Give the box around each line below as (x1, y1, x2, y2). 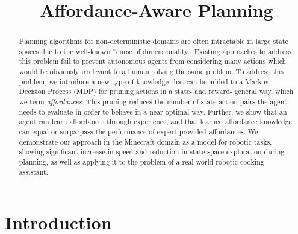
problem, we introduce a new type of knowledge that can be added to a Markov (19, 76, 269, 86)
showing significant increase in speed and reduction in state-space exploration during (19, 147, 285, 157)
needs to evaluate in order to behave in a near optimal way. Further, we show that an (19, 106, 287, 116)
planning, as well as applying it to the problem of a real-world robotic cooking (19, 157, 264, 167)
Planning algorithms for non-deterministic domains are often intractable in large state (19, 36, 288, 46)
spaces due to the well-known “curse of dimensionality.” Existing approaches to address (19, 46, 291, 56)
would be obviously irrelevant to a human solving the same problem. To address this (19, 66, 284, 77)
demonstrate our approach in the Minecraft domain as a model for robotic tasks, (19, 136, 272, 147)
